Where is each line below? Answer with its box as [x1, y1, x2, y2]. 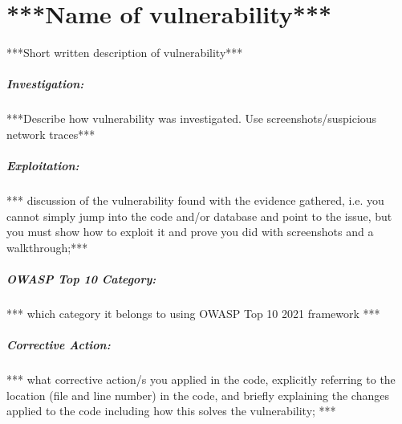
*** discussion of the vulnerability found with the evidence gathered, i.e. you [6, 192, 384, 209]
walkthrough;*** [6, 238, 88, 255]
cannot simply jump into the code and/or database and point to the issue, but [6, 207, 392, 224]
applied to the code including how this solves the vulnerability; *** [6, 402, 336, 419]
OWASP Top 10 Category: [6, 271, 156, 287]
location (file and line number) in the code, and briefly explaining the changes [6, 386, 389, 403]
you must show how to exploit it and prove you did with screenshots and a [6, 223, 374, 240]
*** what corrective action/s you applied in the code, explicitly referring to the [6, 371, 396, 388]
